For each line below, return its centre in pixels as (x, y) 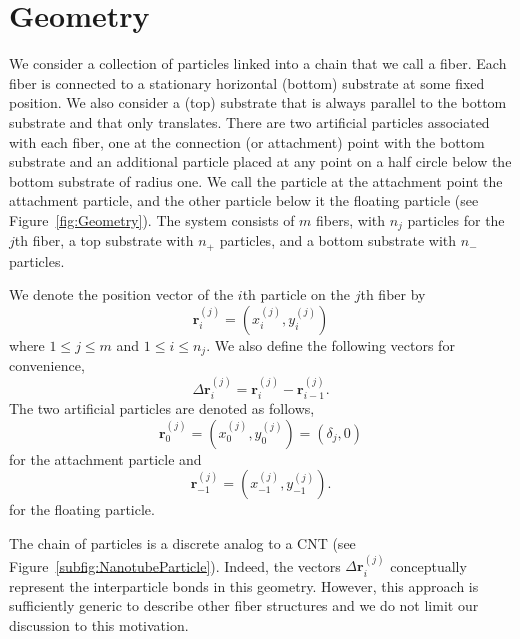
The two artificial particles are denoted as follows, (162, 408)
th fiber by (393, 294)
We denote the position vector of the (121, 294)
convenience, (47, 365)
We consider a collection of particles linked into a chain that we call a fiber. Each (258, 63)
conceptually (428, 565)
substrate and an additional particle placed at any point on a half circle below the (260, 161)
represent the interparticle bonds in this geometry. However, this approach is (244, 585)
